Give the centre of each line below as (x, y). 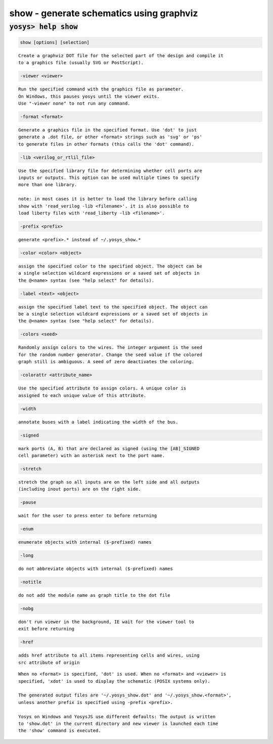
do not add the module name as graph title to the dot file (94, 595)
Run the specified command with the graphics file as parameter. (101, 89)
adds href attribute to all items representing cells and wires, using (109, 655)
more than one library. (48, 185)
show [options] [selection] (55, 42)
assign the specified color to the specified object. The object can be (110, 266)
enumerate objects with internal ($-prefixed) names (85, 542)
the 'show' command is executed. (60, 731)
